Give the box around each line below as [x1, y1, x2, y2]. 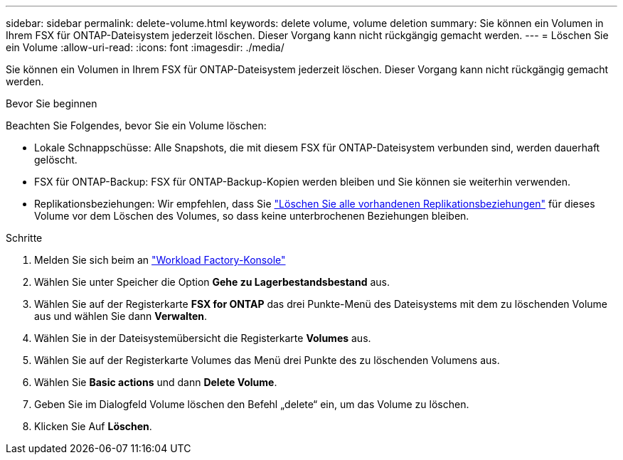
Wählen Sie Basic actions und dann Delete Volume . [34, 376, 277, 388]
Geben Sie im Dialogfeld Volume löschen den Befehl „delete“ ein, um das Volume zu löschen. [34, 398, 469, 410]
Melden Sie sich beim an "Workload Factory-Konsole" [34, 254, 286, 266]
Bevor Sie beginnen [6, 97, 97, 109]
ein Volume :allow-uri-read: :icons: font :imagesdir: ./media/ [6, 41, 284, 53]
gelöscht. [34, 154, 78, 166]
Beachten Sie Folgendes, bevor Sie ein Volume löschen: [6, 119, 267, 132]
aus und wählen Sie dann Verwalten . [34, 310, 208, 322]
